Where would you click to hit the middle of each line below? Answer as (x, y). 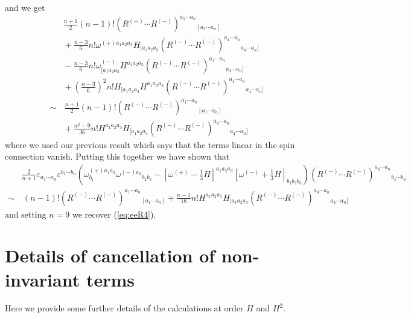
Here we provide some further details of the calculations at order (124, 308)
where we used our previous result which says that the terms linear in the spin (150, 144)
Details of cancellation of (110, 255)
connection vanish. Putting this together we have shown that (117, 156)
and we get (25, 7)
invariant (43, 279)
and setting (26, 214)
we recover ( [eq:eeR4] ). (114, 214)
